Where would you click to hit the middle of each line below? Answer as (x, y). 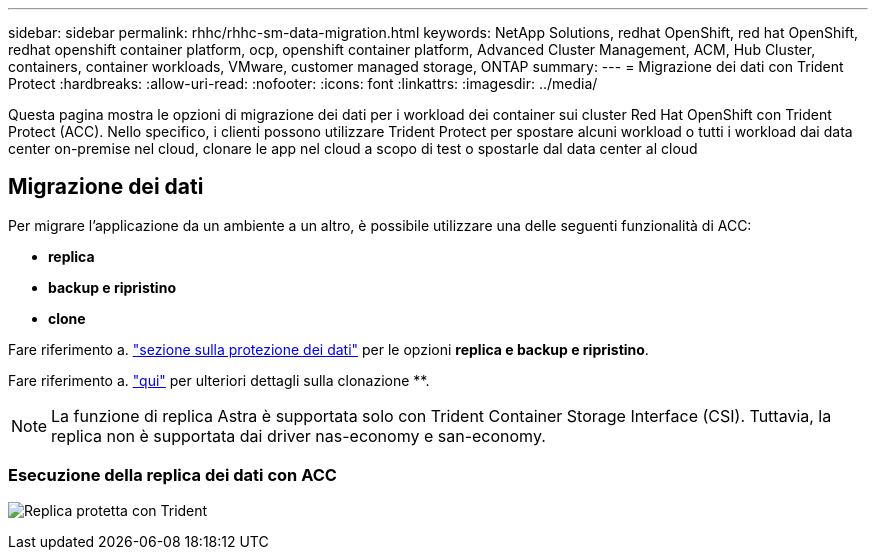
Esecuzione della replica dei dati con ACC (172, 475)
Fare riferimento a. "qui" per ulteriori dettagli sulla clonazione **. (219, 380)
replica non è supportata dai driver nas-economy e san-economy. (298, 435)
